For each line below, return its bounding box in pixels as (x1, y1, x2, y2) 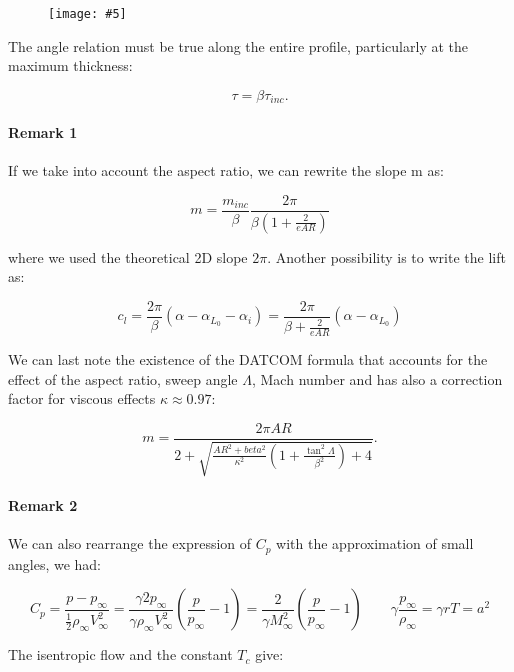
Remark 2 (8, 494, 78, 515)
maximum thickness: (8, 55, 133, 76)
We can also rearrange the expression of (8, 533, 252, 554)
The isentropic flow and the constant (8, 644, 233, 665)
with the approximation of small (276, 533, 474, 554)
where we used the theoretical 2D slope (8, 246, 248, 267)
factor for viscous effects (8, 388, 156, 409)
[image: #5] (48, 7, 127, 21)
